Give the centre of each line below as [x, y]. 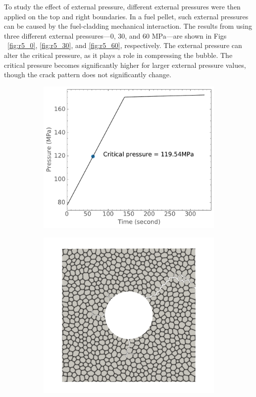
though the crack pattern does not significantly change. [88, 74]
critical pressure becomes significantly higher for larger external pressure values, [125, 65]
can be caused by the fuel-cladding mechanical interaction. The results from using [128, 26]
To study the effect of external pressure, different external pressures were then [122, 6]
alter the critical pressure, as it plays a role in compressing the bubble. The [118, 55]
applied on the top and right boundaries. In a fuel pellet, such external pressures [126, 16]
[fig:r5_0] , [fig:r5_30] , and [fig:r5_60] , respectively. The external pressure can [125, 45]
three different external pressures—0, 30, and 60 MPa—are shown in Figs [115, 35]
